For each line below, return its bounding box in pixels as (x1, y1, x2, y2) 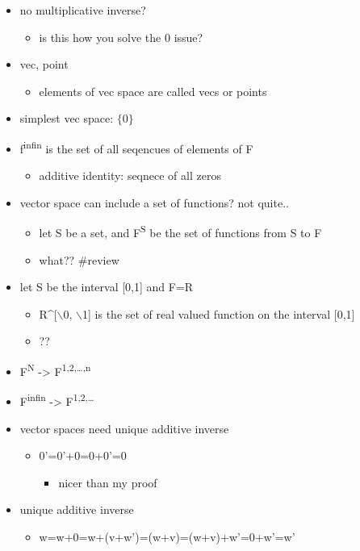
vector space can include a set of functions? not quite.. (19, 194, 289, 211)
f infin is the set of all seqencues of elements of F (19, 137, 253, 157)
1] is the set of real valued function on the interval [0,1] (82, 305, 355, 322)
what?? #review (39, 251, 119, 268)
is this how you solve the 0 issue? (39, 28, 203, 45)
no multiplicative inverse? (19, 2, 146, 18)
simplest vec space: (19, 110, 114, 127)
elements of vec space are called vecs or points (39, 82, 267, 99)
